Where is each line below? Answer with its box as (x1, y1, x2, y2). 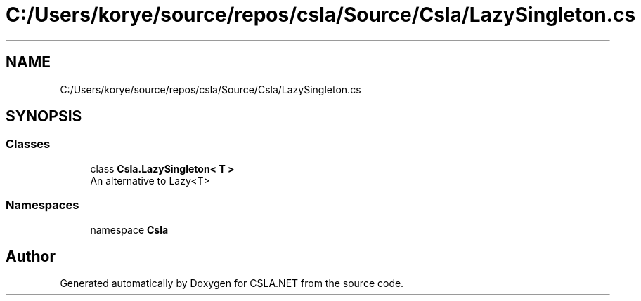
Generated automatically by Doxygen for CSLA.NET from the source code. (60, 277, 404, 290)
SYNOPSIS (6, 107, 82, 126)
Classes (6, 137, 51, 152)
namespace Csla (90, 223, 169, 236)
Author (6, 247, 56, 265)
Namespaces (6, 198, 79, 213)
